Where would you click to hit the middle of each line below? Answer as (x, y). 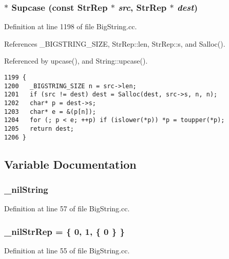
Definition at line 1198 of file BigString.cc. (71, 26)
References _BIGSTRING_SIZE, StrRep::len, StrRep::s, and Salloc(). (115, 43)
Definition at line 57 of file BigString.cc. (67, 208)
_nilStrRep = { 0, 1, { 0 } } (64, 231)
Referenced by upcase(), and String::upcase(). (76, 61)
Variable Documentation (70, 164)
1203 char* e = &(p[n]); (50, 112)
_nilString (26, 189)
